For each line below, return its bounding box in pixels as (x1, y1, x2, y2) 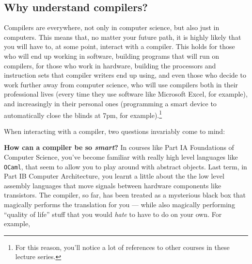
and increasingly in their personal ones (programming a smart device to (4, 98, 217, 108)
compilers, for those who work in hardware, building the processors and (4, 60, 216, 70)
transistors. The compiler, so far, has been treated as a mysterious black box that (4, 190, 246, 200)
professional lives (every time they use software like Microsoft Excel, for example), (4, 89, 248, 99)
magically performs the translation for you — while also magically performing (4, 199, 235, 210)
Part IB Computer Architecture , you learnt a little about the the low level (4, 171, 224, 181)
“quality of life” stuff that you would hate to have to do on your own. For (4, 209, 222, 219)
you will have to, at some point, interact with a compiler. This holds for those (4, 41, 235, 51)
